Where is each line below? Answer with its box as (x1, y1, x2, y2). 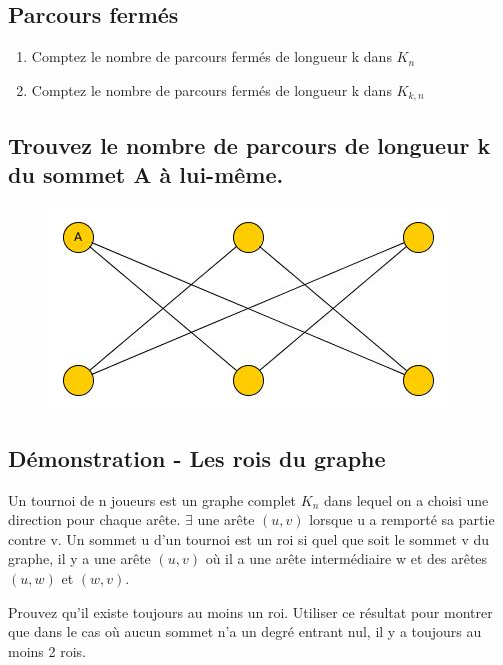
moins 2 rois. (8, 640, 86, 661)
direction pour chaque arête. (8, 509, 181, 530)
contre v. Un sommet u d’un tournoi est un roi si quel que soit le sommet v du (8, 528, 490, 549)
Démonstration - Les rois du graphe (8, 442, 386, 473)
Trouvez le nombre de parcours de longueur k (8, 129, 491, 160)
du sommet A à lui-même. (8, 159, 284, 190)
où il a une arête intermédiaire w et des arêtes (205, 548, 488, 569)
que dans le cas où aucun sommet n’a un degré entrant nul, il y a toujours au (8, 621, 482, 642)
